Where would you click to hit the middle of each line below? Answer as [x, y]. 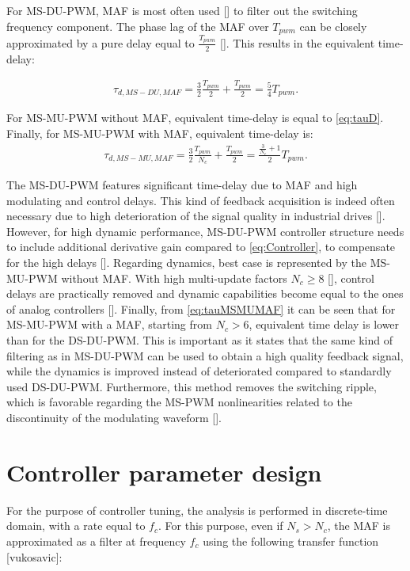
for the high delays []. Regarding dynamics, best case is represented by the [187, 263]
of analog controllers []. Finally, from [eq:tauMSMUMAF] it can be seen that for [201, 308]
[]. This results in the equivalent [298, 42]
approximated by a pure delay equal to [101, 42]
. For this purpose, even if [221, 525]
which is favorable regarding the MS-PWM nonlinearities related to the [179, 402]
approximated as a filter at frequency [96, 541]
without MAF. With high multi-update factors [174, 278]
